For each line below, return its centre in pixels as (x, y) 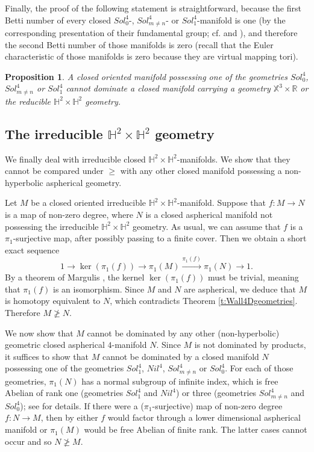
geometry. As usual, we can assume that (207, 226)
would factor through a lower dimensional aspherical (204, 417)
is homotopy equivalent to (53, 301)
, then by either (69, 417)
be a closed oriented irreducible (89, 203)
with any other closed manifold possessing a (201, 171)
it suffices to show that (47, 356)
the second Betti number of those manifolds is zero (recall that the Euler (139, 44)
